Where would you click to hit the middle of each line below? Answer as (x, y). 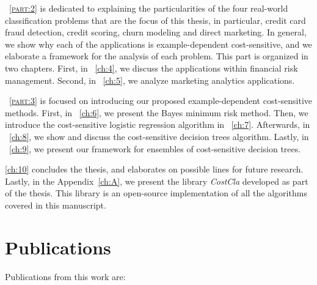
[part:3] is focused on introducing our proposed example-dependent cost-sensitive (161, 101)
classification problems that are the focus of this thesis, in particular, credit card (155, 20)
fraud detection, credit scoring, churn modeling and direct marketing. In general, (156, 32)
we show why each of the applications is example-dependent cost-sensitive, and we (158, 44)
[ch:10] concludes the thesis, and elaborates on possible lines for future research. (154, 169)
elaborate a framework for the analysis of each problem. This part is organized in (157, 56)
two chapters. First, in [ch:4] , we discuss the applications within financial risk (151, 68)
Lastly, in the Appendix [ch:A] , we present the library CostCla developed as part (157, 181)
